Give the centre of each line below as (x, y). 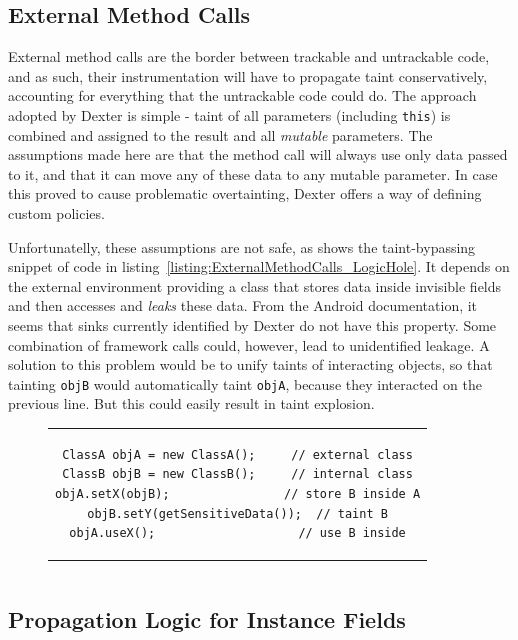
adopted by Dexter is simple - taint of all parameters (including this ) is (229, 114)
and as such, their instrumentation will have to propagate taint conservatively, (248, 75)
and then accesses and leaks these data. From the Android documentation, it (243, 305)
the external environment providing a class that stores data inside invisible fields (255, 285)
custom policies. (56, 213)
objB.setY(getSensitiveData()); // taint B (237, 513)
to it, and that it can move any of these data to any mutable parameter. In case (253, 173)
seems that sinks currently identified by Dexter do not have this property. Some (252, 324)
